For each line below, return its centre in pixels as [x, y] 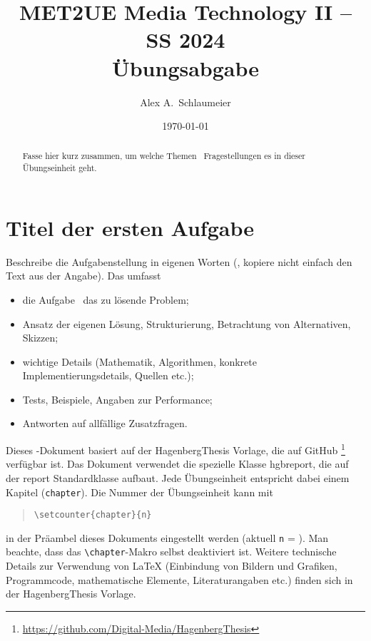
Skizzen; [40, 338]
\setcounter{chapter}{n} [93, 515]
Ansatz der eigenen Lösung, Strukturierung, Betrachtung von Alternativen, [187, 323]
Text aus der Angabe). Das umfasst [83, 276]
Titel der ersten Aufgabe [130, 227]
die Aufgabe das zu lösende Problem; [106, 299]
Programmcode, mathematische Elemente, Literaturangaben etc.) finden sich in [179, 579]
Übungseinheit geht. [60, 168]
